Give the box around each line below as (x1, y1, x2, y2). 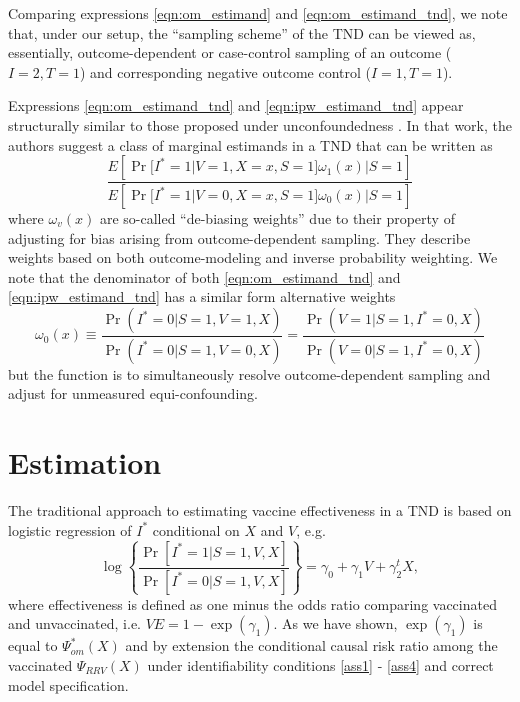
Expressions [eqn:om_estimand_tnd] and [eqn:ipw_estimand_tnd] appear (8, 95, 464, 116)
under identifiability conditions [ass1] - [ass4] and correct (147, 654, 494, 675)
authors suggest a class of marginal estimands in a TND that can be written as (8, 134, 493, 155)
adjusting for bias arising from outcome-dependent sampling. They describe (8, 227, 471, 248)
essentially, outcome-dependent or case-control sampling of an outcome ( (8, 42, 452, 63)
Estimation (8, 442, 162, 483)
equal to (8, 635, 58, 656)
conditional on (152, 519, 240, 540)
